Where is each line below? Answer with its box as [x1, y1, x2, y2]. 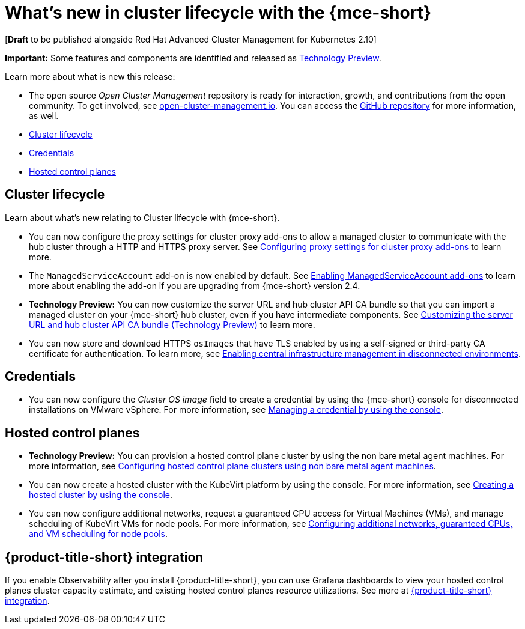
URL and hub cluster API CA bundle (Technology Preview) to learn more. [29, 319, 315, 330]
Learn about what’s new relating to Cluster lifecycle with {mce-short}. [5, 212, 280, 223]
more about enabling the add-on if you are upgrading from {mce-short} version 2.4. [29, 280, 360, 291]
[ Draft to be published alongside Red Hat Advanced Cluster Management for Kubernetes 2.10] [5, 34, 377, 44]
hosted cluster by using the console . [29, 490, 173, 500]
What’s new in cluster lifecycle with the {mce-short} [5, 2, 432, 23]
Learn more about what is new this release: [5, 71, 175, 82]
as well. [29, 110, 59, 121]
